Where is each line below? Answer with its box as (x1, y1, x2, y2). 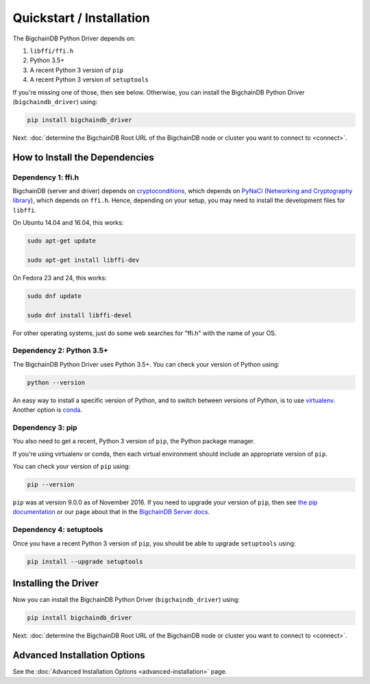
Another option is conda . (12, 406, 82, 414)
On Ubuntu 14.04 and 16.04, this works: (12, 219, 124, 227)
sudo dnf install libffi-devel (27, 311, 133, 319)
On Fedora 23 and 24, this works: (12, 273, 108, 282)
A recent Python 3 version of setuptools (29, 75, 149, 84)
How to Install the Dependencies (12, 151, 154, 163)
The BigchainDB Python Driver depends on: (12, 34, 136, 42)
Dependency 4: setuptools (12, 525, 103, 535)
